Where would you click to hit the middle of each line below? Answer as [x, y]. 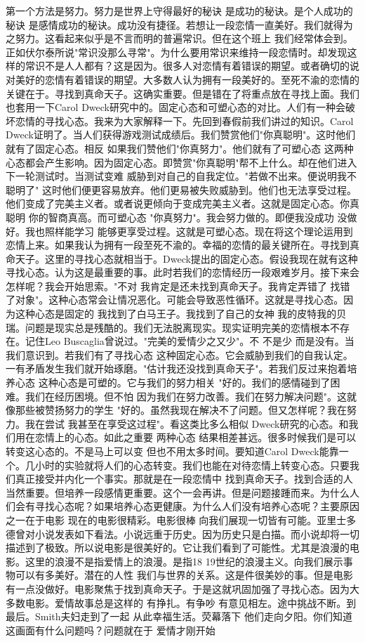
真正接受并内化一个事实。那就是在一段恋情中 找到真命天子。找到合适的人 [184, 479]
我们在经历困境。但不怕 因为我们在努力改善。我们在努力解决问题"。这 [186, 396]
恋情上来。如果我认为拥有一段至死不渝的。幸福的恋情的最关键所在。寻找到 [178, 245]
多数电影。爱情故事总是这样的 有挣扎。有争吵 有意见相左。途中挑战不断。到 [181, 602]
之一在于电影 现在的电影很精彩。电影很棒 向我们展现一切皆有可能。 [161, 519]
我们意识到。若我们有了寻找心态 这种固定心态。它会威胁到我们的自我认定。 [179, 354]
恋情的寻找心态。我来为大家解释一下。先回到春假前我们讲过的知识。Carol [184, 120]
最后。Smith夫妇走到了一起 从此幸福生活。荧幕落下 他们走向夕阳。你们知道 [179, 616]
